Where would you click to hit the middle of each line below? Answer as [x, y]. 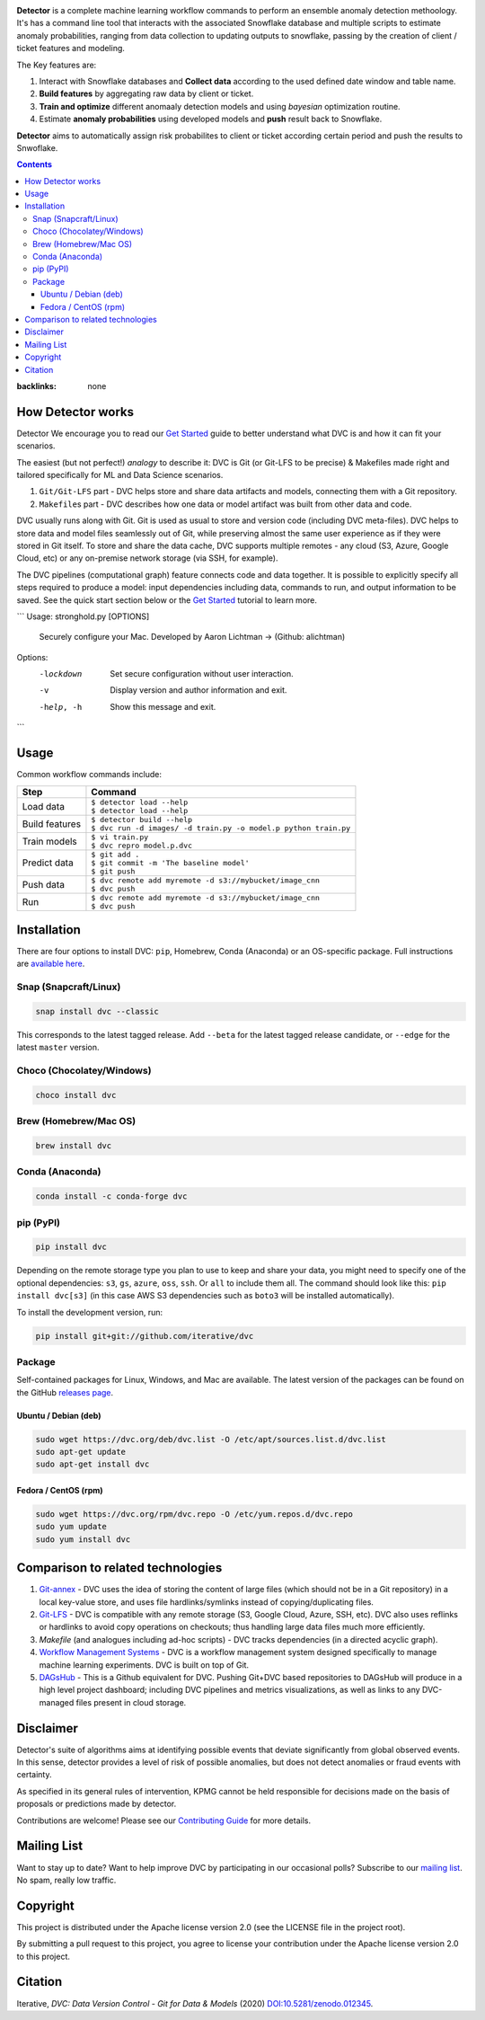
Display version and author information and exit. [198, 690]
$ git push [113, 871]
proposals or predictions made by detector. [97, 1804]
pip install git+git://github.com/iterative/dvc [145, 1336]
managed [57, 1702]
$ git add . [115, 854]
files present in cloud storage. [131, 1702]
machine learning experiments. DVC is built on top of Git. [144, 1665]
